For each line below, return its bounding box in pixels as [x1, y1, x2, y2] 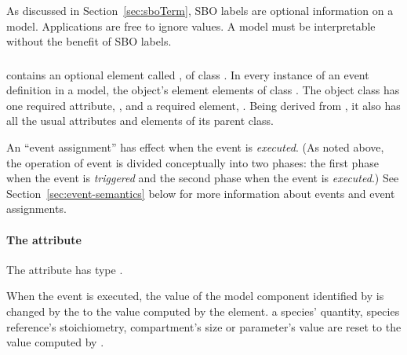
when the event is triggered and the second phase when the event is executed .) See [6, 170, 399, 186]
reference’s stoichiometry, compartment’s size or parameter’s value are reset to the [6, 318, 402, 335]
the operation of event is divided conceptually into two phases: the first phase [6, 154, 379, 170]
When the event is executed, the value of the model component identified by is [6, 287, 384, 304]
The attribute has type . [6, 261, 123, 277]
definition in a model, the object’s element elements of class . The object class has [6, 82, 400, 98]
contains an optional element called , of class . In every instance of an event [6, 66, 369, 82]
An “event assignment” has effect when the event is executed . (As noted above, [6, 139, 384, 156]
